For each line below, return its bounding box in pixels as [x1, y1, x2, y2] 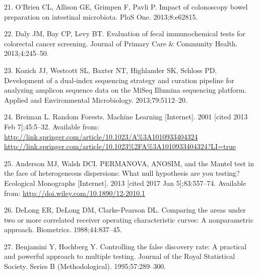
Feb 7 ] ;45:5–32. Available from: [4, 121, 99, 131]
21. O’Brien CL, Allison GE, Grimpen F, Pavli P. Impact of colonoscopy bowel [4, 2, 248, 12]
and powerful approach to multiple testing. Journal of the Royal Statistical [4, 251, 235, 261]
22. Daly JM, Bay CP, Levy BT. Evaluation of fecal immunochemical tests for [4, 28, 245, 39]
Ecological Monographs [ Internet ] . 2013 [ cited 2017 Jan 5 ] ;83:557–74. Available [4, 177, 246, 188]
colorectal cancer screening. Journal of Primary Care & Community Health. [4, 38, 238, 48]
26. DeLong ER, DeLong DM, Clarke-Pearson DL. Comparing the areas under [4, 204, 246, 215]
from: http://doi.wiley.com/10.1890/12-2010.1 [4, 187, 146, 198]
